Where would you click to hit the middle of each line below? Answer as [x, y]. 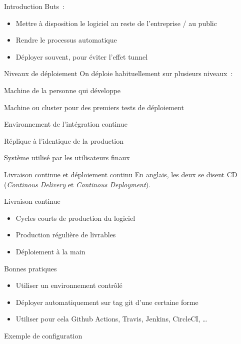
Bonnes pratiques [30, 268]
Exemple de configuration [43, 335]
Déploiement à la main [50, 251]
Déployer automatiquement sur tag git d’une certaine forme [107, 302]
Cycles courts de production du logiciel [75, 218]
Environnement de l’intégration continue [66, 124]
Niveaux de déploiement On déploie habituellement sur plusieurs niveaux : [118, 73]
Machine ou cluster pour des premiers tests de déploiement [94, 107]
